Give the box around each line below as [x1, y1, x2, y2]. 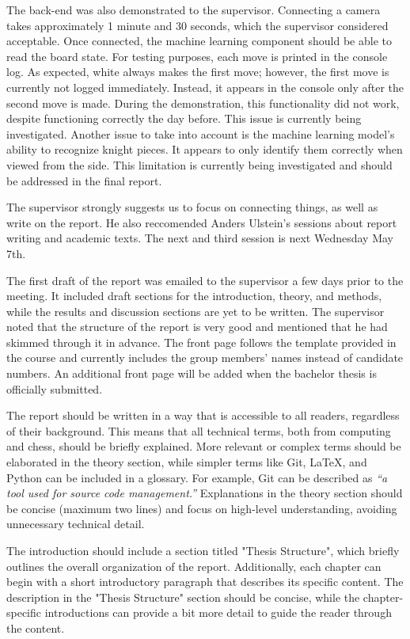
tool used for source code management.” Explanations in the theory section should [6, 485, 403, 501]
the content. [6, 619, 65, 636]
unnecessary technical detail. [6, 515, 145, 532]
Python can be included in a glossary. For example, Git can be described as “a [6, 469, 388, 485]
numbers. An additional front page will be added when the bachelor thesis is [6, 365, 377, 382]
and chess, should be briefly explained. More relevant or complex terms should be [6, 438, 401, 455]
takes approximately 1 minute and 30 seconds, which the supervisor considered [6, 17, 389, 33]
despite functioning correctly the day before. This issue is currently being [6, 110, 362, 127]
